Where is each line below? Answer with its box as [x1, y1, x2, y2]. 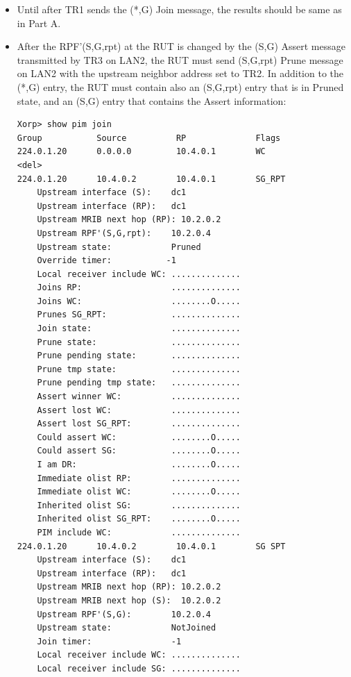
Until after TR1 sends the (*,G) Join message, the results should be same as [17, 2, 342, 16]
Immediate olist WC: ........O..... [37, 487, 241, 497]
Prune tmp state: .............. [37, 364, 241, 374]
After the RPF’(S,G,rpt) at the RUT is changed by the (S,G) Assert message [17, 39, 345, 53]
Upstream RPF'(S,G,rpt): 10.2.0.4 [37, 228, 211, 238]
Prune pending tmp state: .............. [37, 378, 241, 388]
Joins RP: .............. [37, 283, 241, 293]
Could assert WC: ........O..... [37, 432, 241, 442]
